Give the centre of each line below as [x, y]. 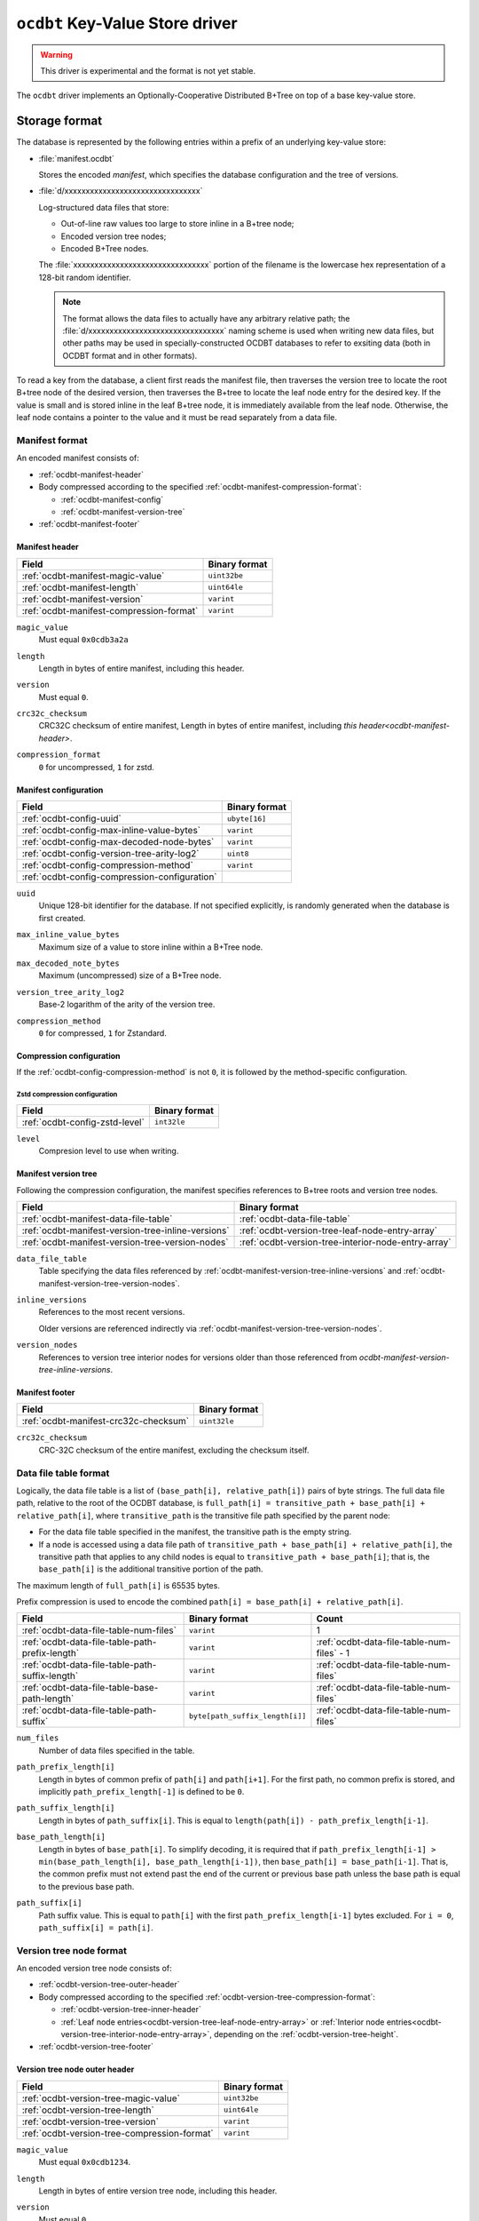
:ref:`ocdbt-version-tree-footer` [96, 2047]
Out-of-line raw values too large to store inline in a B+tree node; [177, 224]
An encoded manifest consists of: [78, 458]
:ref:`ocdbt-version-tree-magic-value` [101, 2098]
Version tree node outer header [75, 2069]
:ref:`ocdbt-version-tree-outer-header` [109, 1985]
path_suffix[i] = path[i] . [96, 1927]
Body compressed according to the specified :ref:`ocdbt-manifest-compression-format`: [200, 487]
